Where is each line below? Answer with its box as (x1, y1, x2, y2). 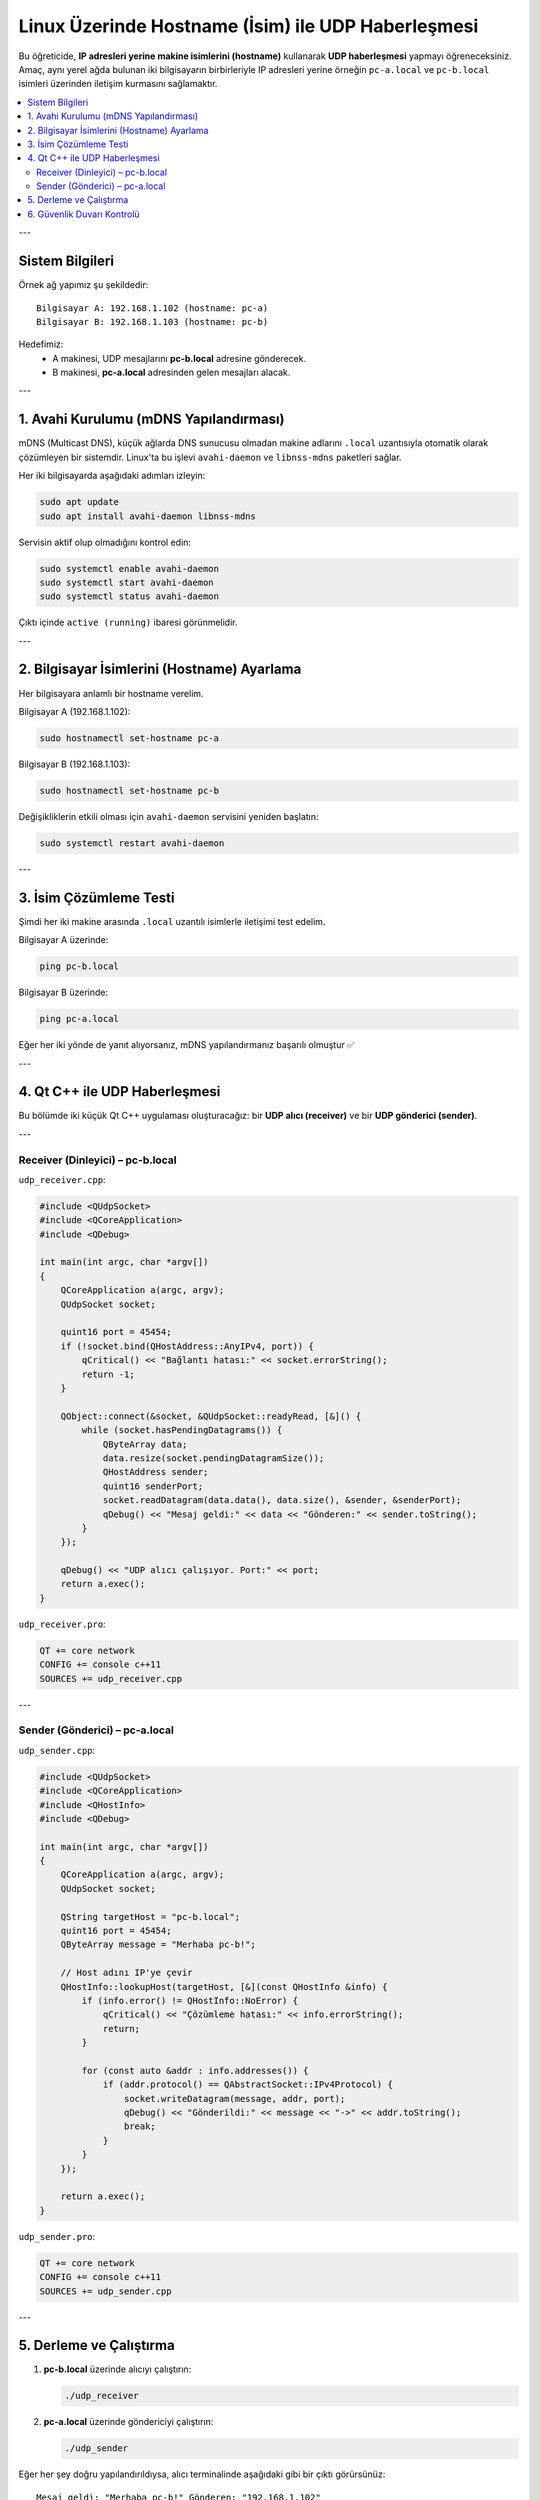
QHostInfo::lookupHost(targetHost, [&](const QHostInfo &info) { (60, 1981, 388, 1992)
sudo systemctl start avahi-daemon (39, 576, 214, 588)
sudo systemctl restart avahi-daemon (39, 837, 225, 849)
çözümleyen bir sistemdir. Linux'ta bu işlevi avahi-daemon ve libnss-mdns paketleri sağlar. (18, 451, 402, 463)
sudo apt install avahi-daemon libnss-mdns (39, 510, 257, 522)
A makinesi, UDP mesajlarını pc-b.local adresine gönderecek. (52, 352, 307, 364)
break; (123, 2121, 157, 2132)
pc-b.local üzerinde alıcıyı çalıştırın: (43, 2363, 192, 2375)
